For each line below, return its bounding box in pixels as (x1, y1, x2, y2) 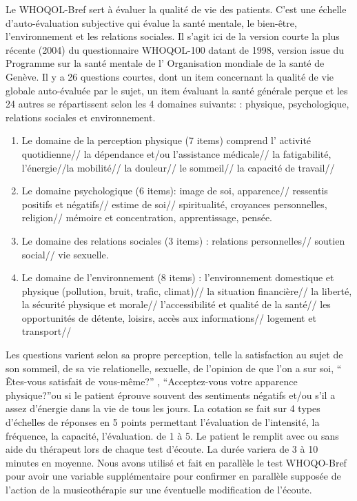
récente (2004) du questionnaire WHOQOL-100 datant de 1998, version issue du (6, 42, 345, 57)
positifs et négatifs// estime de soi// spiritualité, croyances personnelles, (21, 196, 327, 211)
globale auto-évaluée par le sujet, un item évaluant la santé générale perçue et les (6, 83, 348, 97)
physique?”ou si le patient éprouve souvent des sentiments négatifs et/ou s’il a (6, 387, 336, 402)
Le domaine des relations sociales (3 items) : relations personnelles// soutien (21, 233, 345, 247)
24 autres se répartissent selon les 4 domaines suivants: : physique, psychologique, (6, 96, 349, 111)
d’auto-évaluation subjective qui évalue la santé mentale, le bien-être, (6, 15, 297, 30)
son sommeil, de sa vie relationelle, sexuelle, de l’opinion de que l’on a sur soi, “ (6, 360, 342, 375)
